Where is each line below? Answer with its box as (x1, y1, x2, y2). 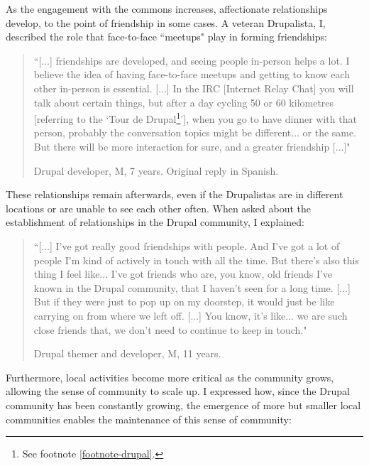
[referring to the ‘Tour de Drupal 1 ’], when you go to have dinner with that (33, 109, 357, 126)
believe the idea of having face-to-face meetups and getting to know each (33, 67, 351, 82)
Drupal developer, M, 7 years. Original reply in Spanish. (33, 163, 279, 178)
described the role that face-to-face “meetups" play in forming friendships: (6, 29, 327, 44)
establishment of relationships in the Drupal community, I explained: (6, 215, 305, 229)
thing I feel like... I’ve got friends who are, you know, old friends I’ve (33, 266, 333, 281)
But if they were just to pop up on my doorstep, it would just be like (33, 294, 335, 309)
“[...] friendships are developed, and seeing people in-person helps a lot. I (33, 53, 350, 67)
